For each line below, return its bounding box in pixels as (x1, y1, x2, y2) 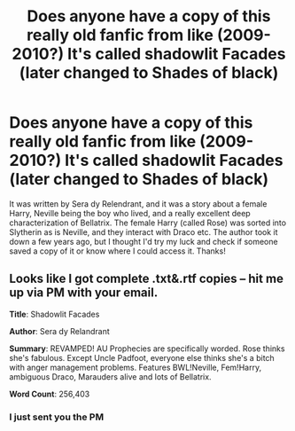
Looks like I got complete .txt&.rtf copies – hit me (9, 271, 283, 286)
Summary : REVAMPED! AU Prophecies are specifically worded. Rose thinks (9, 343, 285, 354)
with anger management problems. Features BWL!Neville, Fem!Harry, (9, 362, 262, 372)
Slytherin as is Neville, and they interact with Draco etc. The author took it (9, 226, 278, 237)
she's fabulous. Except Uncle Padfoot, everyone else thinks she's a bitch (9, 352, 275, 363)
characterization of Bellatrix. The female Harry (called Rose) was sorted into (9, 217, 286, 228)
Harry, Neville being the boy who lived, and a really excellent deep (9, 208, 251, 218)
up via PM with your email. (9, 286, 159, 301)
